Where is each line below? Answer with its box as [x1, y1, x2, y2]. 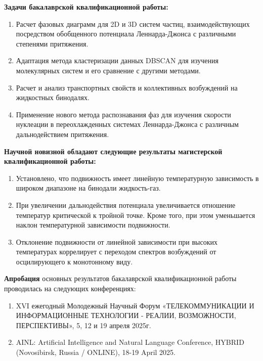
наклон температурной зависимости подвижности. [16, 219, 170, 230]
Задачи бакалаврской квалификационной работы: [4, 2, 168, 12]
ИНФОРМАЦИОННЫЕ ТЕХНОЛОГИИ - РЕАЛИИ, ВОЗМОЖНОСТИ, [16, 310, 236, 321]
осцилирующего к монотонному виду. [16, 256, 133, 266]
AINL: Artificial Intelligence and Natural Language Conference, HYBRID [16, 337, 244, 347]
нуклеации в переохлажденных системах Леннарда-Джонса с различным [16, 119, 239, 129]
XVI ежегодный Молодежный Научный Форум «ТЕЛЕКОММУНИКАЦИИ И [16, 300, 254, 310]
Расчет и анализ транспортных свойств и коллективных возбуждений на [16, 82, 238, 93]
